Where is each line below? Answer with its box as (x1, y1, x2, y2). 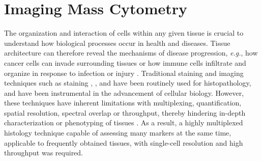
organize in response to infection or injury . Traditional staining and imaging (4, 67, 244, 78)
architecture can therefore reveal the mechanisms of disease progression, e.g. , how (4, 47, 258, 58)
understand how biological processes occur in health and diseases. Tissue (4, 37, 230, 48)
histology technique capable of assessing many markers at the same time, (4, 127, 231, 138)
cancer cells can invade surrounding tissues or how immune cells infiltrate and (4, 57, 246, 68)
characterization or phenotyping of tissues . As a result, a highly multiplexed (4, 117, 243, 128)
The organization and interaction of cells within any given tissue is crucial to (4, 28, 244, 38)
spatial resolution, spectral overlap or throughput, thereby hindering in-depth (4, 107, 246, 118)
